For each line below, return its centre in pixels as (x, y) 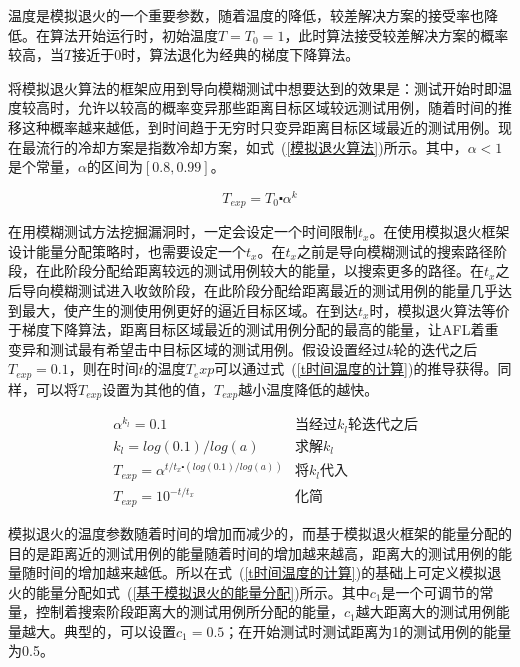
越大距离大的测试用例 (425, 611)
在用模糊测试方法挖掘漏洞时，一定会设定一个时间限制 (183, 231)
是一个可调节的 (430, 591)
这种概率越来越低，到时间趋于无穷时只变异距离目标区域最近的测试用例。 (259, 126)
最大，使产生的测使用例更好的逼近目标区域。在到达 (189, 309)
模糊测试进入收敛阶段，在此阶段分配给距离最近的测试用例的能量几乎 (273, 290)
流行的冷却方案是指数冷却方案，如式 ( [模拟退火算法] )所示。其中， (251, 146)
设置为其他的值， (158, 388)
